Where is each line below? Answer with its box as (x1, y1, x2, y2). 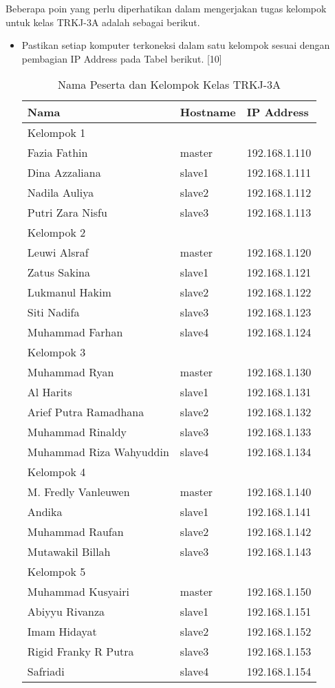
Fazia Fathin (27, 144, 88, 161)
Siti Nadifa (27, 304, 80, 321)
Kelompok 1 (27, 125, 86, 141)
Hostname (180, 104, 236, 120)
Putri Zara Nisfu (27, 204, 107, 221)
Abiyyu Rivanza (27, 603, 105, 620)
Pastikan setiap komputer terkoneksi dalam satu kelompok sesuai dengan (21, 38, 330, 52)
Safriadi (27, 663, 65, 680)
